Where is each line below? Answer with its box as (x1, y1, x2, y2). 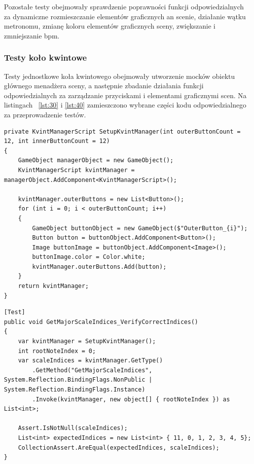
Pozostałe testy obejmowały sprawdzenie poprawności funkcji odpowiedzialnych (4, 1, 244, 11)
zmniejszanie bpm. (4, 30, 60, 40)
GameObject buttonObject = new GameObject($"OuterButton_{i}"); (32, 224, 248, 232)
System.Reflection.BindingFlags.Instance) (4, 386, 145, 393)
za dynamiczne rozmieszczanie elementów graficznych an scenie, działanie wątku (4, 11, 246, 21)
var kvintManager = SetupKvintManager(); (18, 338, 156, 345)
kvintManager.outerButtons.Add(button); (32, 263, 167, 270)
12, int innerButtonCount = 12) (4, 138, 110, 145)
